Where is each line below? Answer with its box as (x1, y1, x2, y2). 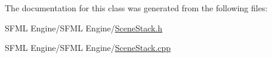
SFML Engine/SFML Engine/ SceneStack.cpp (5, 41, 171, 54)
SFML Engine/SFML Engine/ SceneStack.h (5, 21, 163, 34)
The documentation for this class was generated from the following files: (5, 2, 268, 14)
